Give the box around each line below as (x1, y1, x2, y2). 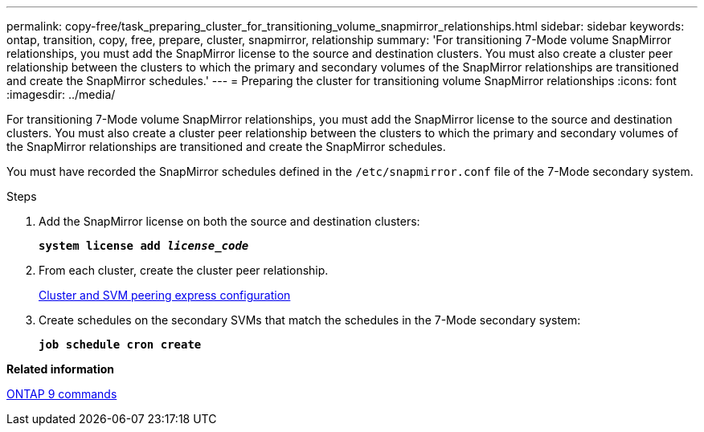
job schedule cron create (39, 338, 202, 351)
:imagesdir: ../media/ (6, 88, 116, 101)
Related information (6, 362, 115, 376)
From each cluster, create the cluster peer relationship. (39, 263, 329, 277)
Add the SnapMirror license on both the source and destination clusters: (39, 214, 420, 228)
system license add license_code (39, 239, 249, 252)
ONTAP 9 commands (6, 387, 117, 401)
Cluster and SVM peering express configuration (39, 288, 291, 302)
